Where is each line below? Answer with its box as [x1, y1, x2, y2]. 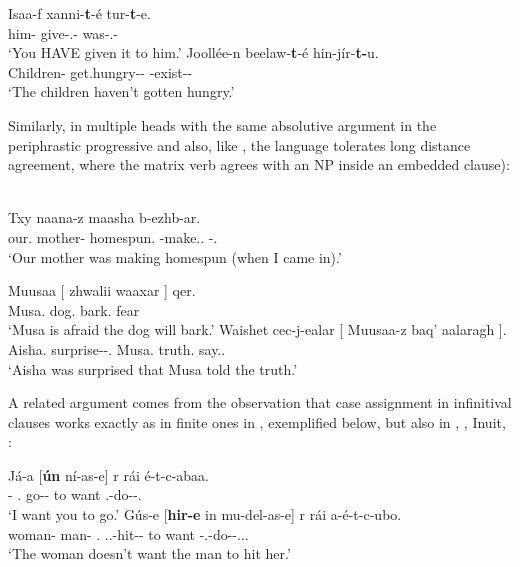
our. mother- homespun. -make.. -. [8, 226, 218, 247]
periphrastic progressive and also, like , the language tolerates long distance [8, 134, 471, 155]
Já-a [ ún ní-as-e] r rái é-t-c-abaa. [8, 464, 210, 485]
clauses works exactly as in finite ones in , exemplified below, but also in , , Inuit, [8, 411, 506, 432]
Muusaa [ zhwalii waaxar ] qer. [8, 280, 196, 301]
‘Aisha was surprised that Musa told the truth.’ [8, 358, 298, 379]
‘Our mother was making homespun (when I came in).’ [8, 246, 342, 267]
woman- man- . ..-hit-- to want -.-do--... [8, 523, 249, 544]
